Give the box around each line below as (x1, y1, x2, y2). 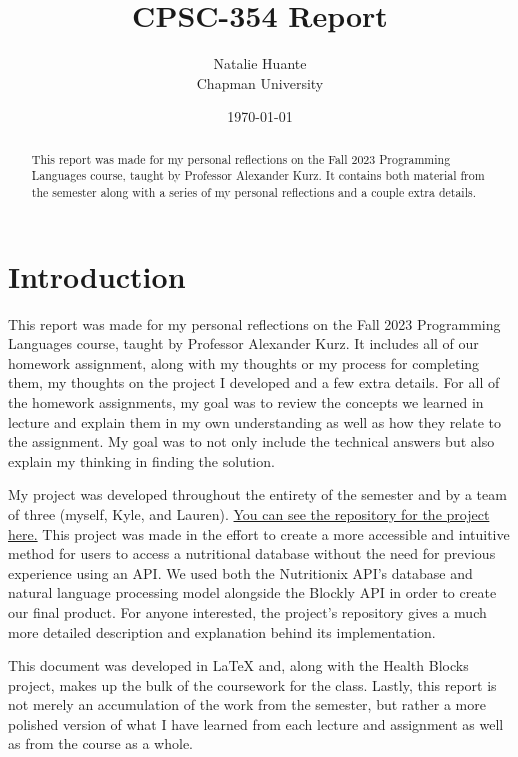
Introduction (8, 255, 186, 296)
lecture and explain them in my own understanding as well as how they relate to (8, 411, 502, 432)
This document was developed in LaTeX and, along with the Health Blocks (8, 655, 469, 676)
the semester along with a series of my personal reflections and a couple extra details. (31, 184, 476, 201)
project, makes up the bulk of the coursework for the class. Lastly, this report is (8, 674, 497, 695)
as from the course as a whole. (8, 733, 193, 754)
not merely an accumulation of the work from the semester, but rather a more (8, 694, 486, 715)
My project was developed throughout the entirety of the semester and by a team (8, 484, 507, 505)
